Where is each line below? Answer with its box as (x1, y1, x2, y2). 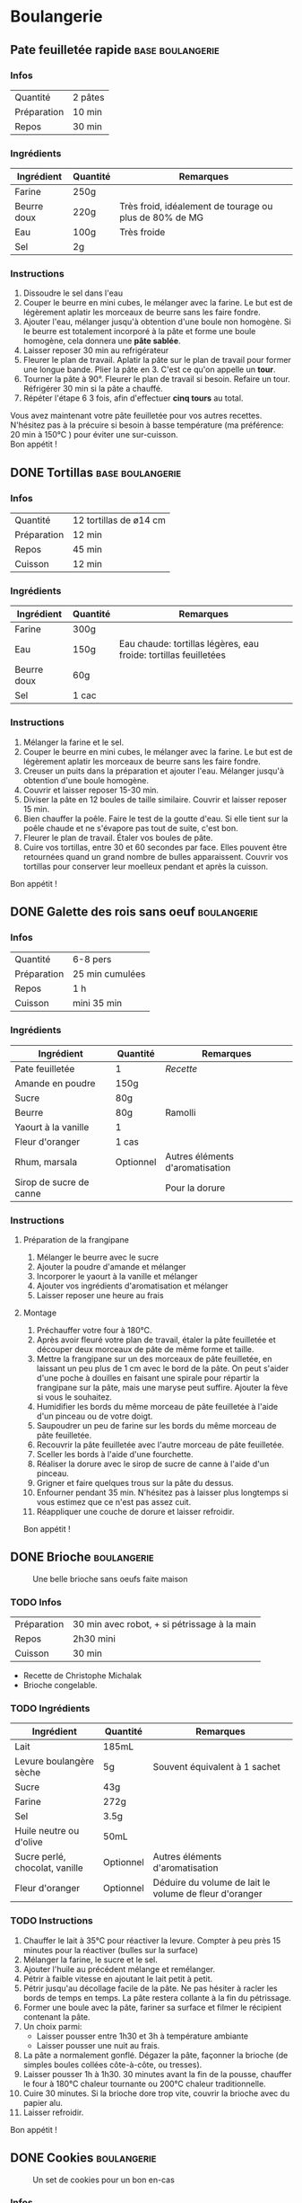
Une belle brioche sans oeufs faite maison (32, 1573, 188, 1584)
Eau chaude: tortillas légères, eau (118, 638, 259, 650)
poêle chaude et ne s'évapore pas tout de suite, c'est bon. (22, 822, 238, 833)
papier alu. (22, 2097, 64, 2108)
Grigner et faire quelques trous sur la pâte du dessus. (36, 1478, 234, 1489)
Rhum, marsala (14, 1155, 78, 1168)
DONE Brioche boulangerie (10, 1550, 155, 1565)
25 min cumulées (72, 968, 146, 980)
